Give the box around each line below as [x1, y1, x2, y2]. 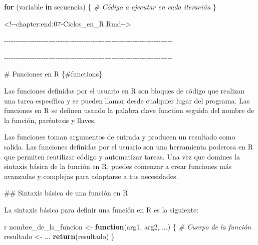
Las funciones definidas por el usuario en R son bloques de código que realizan [4, 85, 245, 95]
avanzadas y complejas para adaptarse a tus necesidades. [4, 170, 178, 181]
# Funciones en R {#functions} [4, 68, 103, 79]
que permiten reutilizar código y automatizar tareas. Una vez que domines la [4, 151, 240, 161]
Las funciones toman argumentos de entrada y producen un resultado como [4, 131, 235, 142]
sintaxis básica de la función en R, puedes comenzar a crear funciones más [4, 161, 232, 171]
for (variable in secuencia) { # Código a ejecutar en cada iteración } [4, 1, 216, 11]
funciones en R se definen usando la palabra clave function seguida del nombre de [4, 105, 254, 115]
